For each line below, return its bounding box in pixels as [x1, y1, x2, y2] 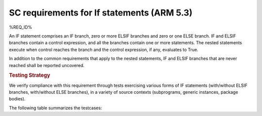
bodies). [9, 96, 26, 102]
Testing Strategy [9, 72, 50, 79]
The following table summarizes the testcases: [9, 105, 102, 111]
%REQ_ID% [9, 24, 33, 30]
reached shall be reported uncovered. [9, 62, 85, 68]
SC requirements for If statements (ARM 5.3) [9, 7, 193, 18]
